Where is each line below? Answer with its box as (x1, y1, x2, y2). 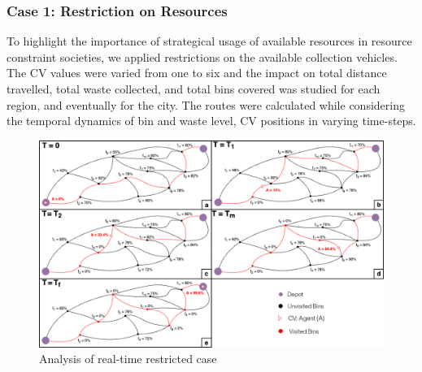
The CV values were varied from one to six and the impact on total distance (7, 64, 387, 81)
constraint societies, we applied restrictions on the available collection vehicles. (7, 48, 398, 65)
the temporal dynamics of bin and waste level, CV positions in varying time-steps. (7, 112, 416, 129)
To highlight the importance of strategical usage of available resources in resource (7, 32, 412, 50)
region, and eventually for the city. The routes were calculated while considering (7, 96, 405, 113)
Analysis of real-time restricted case (39, 350, 217, 367)
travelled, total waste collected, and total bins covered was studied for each (7, 80, 381, 97)
